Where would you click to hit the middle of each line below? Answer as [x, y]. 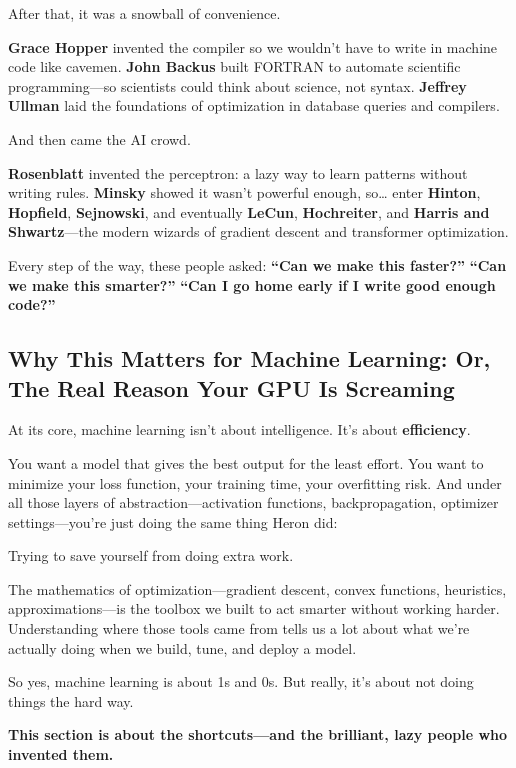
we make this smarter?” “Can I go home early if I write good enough [252, 284]
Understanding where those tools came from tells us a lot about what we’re [239, 628]
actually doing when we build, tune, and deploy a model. [182, 647]
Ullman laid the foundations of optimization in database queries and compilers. [254, 105]
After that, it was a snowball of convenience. [144, 13]
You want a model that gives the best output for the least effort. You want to [246, 462]
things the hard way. [71, 700]
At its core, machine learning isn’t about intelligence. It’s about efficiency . [239, 429]
